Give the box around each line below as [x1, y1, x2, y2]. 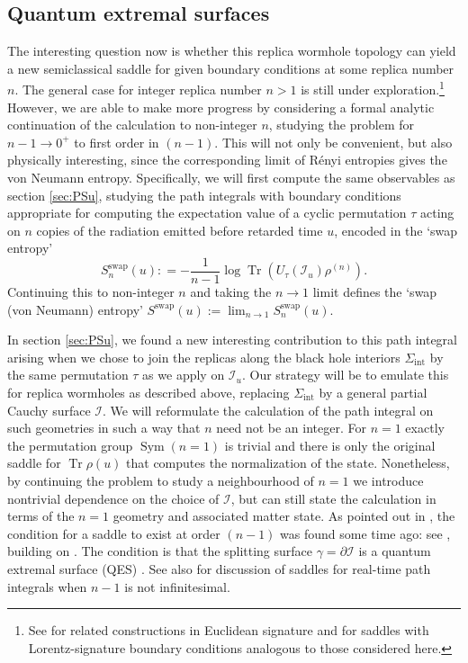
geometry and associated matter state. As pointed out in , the [112, 506, 455, 525]
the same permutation [7, 365, 129, 384]
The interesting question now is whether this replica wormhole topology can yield [7, 41, 456, 60]
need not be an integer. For [216, 418, 366, 437]
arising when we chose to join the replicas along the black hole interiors [7, 347, 400, 366]
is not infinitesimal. [124, 577, 230, 596]
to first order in [74, 132, 159, 151]
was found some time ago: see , [280, 524, 451, 542]
